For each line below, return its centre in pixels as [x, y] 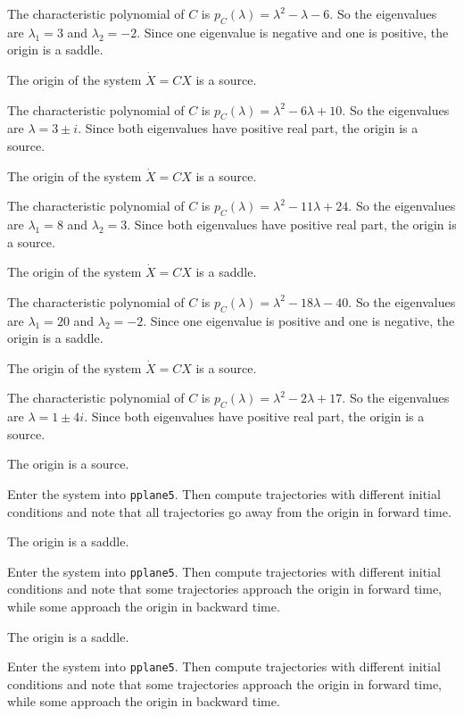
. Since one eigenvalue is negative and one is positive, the [293, 32]
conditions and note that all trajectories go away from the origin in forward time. [229, 511]
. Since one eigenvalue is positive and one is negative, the [299, 320]
